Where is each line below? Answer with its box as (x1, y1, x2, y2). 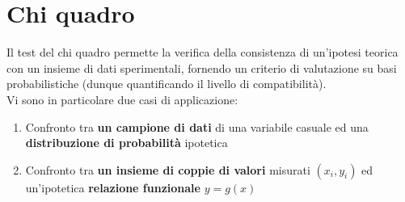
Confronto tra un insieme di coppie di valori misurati (25, 161, 310, 178)
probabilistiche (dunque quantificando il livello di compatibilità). (6, 75, 327, 92)
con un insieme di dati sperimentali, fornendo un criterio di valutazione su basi (6, 59, 397, 76)
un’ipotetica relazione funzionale (25, 179, 200, 196)
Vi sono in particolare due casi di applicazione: (6, 90, 238, 107)
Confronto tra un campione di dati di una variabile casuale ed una (25, 118, 369, 135)
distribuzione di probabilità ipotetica (25, 134, 228, 151)
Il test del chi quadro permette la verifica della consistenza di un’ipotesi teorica (6, 44, 399, 61)
